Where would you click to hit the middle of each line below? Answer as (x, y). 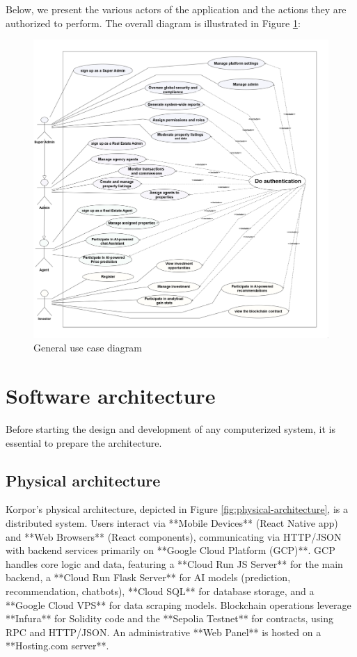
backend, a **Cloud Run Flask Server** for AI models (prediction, (148, 577)
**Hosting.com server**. (57, 646)
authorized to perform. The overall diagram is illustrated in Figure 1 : (153, 23)
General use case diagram (88, 348)
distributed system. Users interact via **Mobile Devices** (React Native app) (172, 523)
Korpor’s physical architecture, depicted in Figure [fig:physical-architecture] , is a (177, 509)
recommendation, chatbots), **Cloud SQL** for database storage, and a (160, 591)
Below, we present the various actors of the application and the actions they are (176, 9)
